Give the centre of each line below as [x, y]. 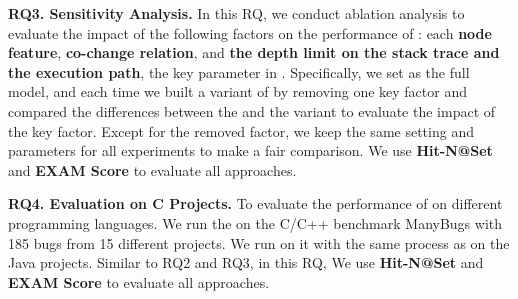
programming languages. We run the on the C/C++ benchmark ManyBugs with [255, 222]
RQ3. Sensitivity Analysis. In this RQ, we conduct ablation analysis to [236, 13]
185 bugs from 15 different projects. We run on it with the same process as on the [259, 242]
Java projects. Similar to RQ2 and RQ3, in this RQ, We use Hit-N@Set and [246, 262]
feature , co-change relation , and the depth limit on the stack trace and [254, 52]
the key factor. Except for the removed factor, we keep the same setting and [241, 130]
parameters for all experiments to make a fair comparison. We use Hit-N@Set [250, 150]
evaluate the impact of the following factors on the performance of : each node [250, 32]
